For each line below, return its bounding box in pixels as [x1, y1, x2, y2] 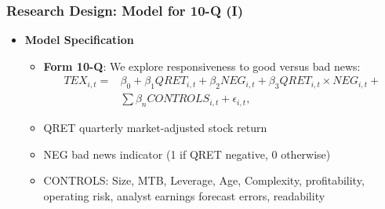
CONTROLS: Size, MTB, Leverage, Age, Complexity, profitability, [43, 172, 365, 189]
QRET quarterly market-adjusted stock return [43, 119, 267, 136]
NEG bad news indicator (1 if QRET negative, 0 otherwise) [43, 145, 331, 162]
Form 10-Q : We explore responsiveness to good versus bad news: [43, 57, 361, 74]
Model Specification [24, 31, 134, 48]
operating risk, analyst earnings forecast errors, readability [43, 187, 325, 203]
